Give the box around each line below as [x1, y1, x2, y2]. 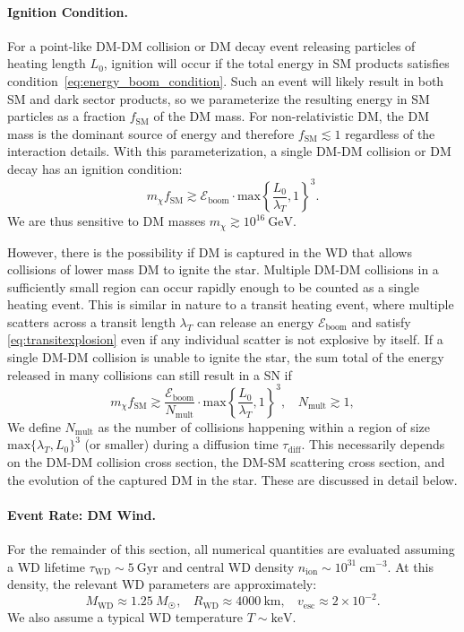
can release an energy [196, 312, 314, 331]
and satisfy [351, 312, 411, 331]
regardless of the [345, 124, 435, 143]
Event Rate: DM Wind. [7, 505, 156, 524]
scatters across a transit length [7, 312, 176, 331]
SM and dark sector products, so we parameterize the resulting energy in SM [7, 89, 430, 108]
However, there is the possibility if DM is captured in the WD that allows [7, 242, 412, 261]
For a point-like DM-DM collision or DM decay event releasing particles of [7, 36, 416, 55]
